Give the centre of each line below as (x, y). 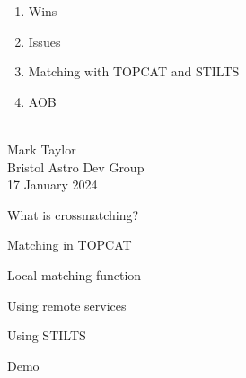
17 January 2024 (53, 185)
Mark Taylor (42, 149)
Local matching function (75, 274)
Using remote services (67, 305)
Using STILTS (47, 335)
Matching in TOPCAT (70, 245)
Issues (44, 41)
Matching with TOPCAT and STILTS (134, 71)
